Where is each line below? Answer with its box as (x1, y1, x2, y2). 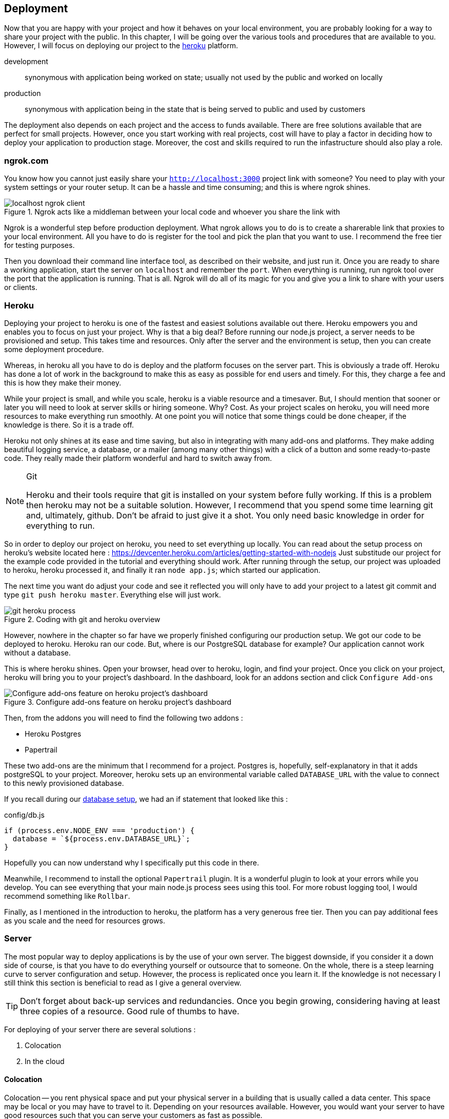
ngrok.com (4, 155, 49, 166)
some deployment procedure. (4, 344, 104, 354)
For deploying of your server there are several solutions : (4, 1025, 196, 1034)
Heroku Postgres (25, 729, 82, 738)
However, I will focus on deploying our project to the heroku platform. (4, 41, 238, 50)
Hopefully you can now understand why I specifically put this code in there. (4, 858, 259, 867)
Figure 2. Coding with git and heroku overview (4, 614, 161, 624)
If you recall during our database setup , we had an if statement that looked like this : (4, 794, 288, 803)
